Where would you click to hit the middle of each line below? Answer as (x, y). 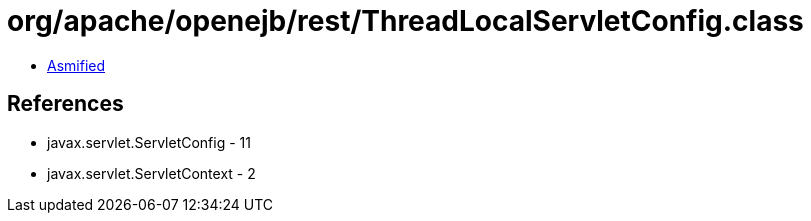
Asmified (76, 65)
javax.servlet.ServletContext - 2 (151, 173)
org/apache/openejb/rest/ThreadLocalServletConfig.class (405, 21)
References (65, 104)
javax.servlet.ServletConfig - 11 (149, 142)
